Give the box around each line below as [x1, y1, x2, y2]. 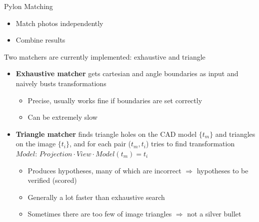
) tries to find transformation [145, 138, 235, 149]
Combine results [15, 35, 65, 45]
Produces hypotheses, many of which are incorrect [27, 165, 181, 175]
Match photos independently [15, 18, 103, 28]
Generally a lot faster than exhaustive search [27, 191, 165, 202]
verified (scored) [27, 175, 77, 185]
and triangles [215, 128, 255, 139]
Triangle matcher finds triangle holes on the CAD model [15, 128, 197, 139]
